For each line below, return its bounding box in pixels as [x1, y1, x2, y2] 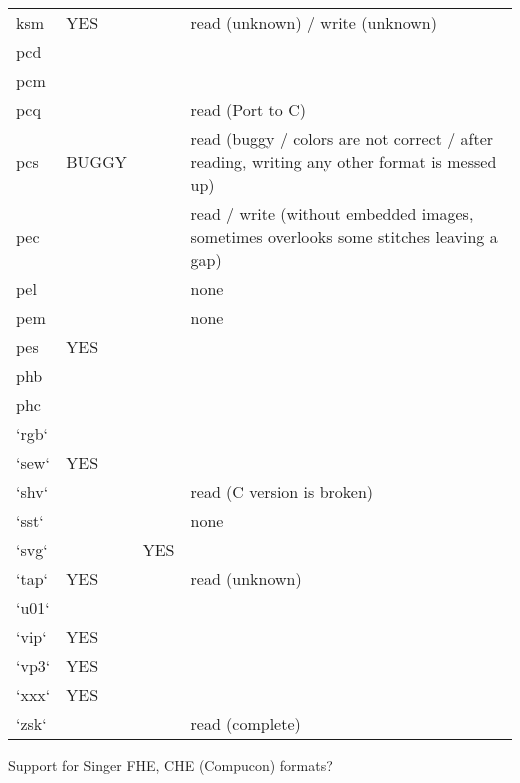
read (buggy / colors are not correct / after [190, 127, 494, 150]
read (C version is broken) [190, 480, 374, 503]
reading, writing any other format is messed [190, 150, 497, 173]
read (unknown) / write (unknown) [190, 11, 437, 34]
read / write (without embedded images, [190, 202, 474, 225]
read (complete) [190, 712, 301, 735]
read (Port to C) [190, 98, 306, 121]
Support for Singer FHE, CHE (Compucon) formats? [8, 755, 333, 775]
